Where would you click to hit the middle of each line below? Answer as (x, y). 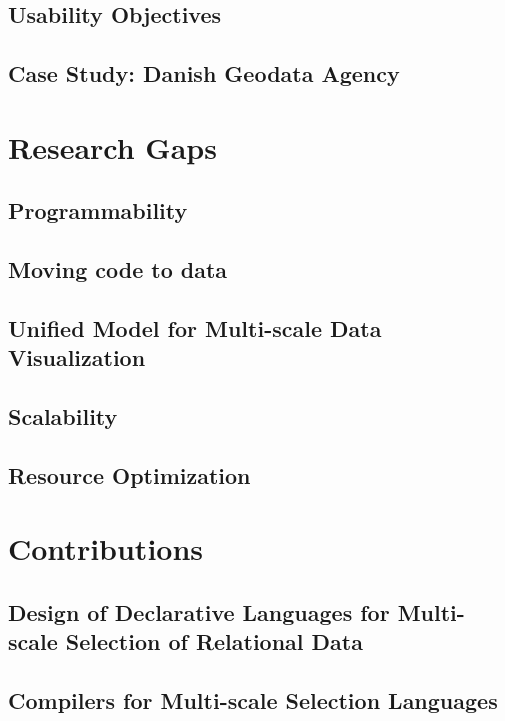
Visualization (77, 357)
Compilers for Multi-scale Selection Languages (253, 700)
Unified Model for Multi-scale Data (195, 327)
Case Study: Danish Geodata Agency (204, 73)
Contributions (106, 548)
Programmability (98, 210)
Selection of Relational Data (214, 641)
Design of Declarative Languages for (199, 612)
